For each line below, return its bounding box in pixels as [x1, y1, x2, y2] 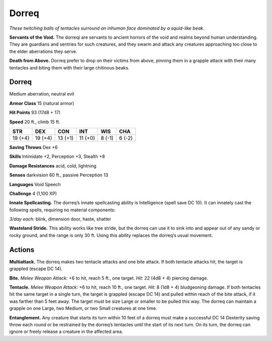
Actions [9, 245, 35, 254]
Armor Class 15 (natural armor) [9, 100, 75, 106]
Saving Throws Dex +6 [9, 144, 58, 150]
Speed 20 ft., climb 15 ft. [9, 119, 60, 125]
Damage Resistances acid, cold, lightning [9, 162, 97, 168]
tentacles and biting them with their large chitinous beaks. [9, 64, 129, 70]
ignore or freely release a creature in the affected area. [9, 328, 123, 334]
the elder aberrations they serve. [9, 48, 78, 54]
